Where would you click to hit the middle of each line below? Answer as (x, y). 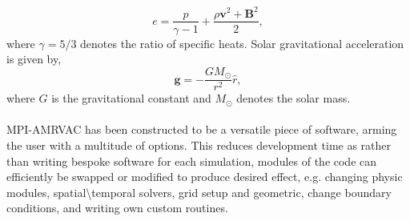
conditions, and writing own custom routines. (117, 208)
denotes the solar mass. (293, 98)
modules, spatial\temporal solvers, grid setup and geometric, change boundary (199, 192)
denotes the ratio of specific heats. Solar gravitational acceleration (242, 43)
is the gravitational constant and (131, 98)
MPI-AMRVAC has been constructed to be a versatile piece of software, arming (202, 129)
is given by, (34, 59)
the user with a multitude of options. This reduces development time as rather (199, 145)
